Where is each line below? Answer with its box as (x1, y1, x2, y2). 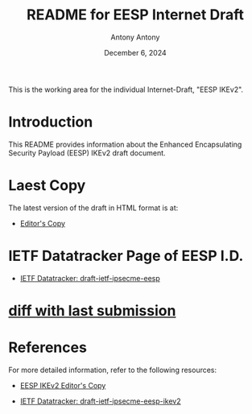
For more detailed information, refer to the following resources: (8, 365, 217, 375)
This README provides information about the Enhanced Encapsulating (8, 139, 242, 149)
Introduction (8, 113, 93, 131)
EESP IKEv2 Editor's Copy (19, 380, 106, 390)
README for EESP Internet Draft (27, 6, 244, 24)
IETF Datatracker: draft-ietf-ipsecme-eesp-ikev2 (19, 396, 181, 406)
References (8, 338, 87, 357)
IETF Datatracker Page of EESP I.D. (8, 247, 244, 265)
